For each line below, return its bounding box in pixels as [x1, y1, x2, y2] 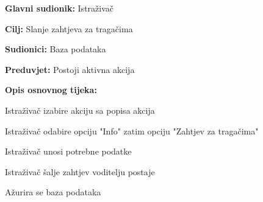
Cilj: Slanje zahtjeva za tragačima [5, 22, 133, 35]
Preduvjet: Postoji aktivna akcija [5, 63, 135, 75]
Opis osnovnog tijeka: [5, 83, 97, 96]
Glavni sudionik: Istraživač [5, 2, 114, 14]
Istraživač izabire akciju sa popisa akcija [5, 103, 155, 116]
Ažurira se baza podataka [5, 186, 101, 198]
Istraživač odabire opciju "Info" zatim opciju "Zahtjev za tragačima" [5, 124, 259, 137]
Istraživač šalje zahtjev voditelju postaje [5, 165, 155, 178]
